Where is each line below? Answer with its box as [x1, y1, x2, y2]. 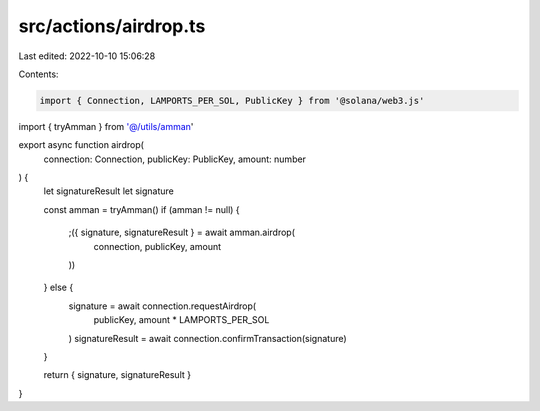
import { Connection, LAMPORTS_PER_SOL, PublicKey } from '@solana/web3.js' [39, 95, 425, 106]
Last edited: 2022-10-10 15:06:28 [18, 50, 156, 62]
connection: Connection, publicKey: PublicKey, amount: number [43, 153, 307, 165]
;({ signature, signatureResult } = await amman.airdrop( [68, 226, 295, 239]
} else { [43, 281, 74, 294]
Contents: [18, 68, 59, 80]
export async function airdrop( [18, 139, 145, 151]
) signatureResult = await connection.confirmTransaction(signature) [68, 332, 347, 344]
